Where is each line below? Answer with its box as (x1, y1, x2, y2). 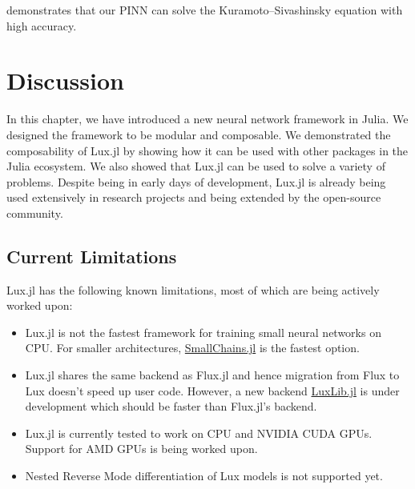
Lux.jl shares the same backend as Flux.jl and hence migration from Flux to (25, 367, 400, 383)
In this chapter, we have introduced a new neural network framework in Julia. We (6, 110, 409, 127)
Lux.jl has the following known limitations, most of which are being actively (6, 281, 380, 298)
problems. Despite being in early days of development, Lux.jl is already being (6, 173, 386, 190)
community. (6, 204, 63, 221)
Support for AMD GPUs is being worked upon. (25, 440, 258, 457)
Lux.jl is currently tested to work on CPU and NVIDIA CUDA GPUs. (25, 424, 373, 441)
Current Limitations (6, 243, 177, 268)
